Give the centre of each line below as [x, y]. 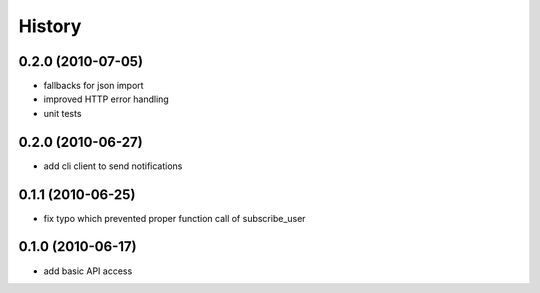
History [50, 26]
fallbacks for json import [93, 86]
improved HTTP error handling [106, 99]
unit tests [62, 113]
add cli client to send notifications [113, 166]
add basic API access [88, 271]
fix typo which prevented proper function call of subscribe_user [174, 218]
